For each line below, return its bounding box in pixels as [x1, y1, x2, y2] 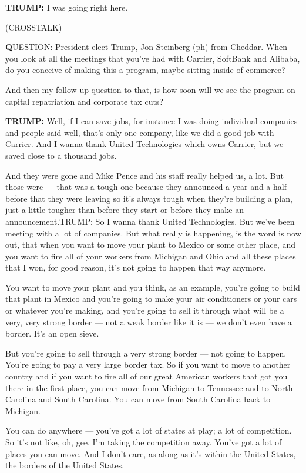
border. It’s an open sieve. [5, 327, 99, 339]
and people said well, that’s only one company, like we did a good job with [5, 126, 274, 138]
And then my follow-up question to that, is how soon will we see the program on [5, 83, 295, 95]
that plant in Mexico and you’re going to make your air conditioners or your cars [5, 292, 297, 305]
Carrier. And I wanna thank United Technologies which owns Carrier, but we [5, 138, 284, 150]
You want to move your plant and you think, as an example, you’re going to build [5, 281, 300, 293]
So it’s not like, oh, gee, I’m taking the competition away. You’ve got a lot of [5, 436, 282, 448]
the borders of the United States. [5, 459, 125, 471]
